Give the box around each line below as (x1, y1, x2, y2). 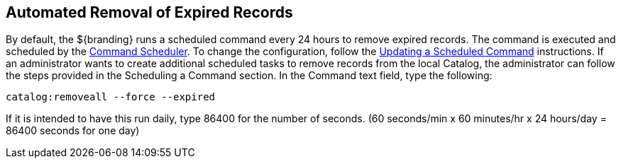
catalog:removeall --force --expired (6, 91, 216, 103)
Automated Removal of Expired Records (6, 4, 293, 21)
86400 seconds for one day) (6, 124, 140, 137)
